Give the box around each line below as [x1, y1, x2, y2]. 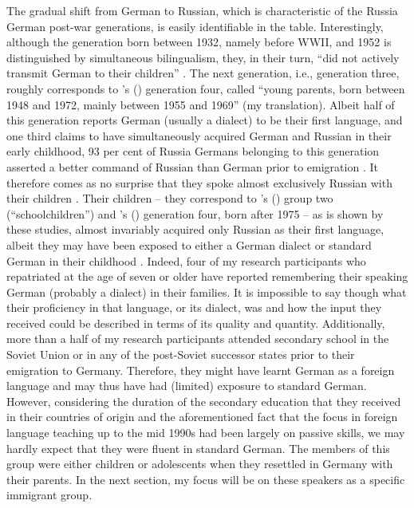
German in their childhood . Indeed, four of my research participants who [6, 252, 366, 269]
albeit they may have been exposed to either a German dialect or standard [6, 236, 372, 253]
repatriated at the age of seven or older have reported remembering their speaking [6, 268, 408, 285]
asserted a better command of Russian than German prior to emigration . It [6, 158, 378, 175]
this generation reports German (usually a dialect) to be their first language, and [6, 112, 403, 128]
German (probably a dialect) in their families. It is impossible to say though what [6, 283, 407, 300]
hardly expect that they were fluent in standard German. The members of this [6, 439, 390, 456]
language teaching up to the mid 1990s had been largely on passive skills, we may [6, 424, 405, 441]
